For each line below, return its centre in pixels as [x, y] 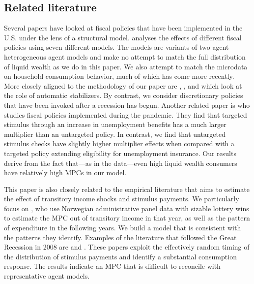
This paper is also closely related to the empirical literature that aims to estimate [127, 189]
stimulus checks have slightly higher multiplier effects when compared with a [119, 143]
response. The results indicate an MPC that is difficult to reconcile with [112, 266]
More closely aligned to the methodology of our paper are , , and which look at [123, 85]
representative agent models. [47, 276]
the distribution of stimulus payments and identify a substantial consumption [120, 256]
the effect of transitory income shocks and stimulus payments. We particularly [122, 199]
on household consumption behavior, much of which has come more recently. [119, 76]
